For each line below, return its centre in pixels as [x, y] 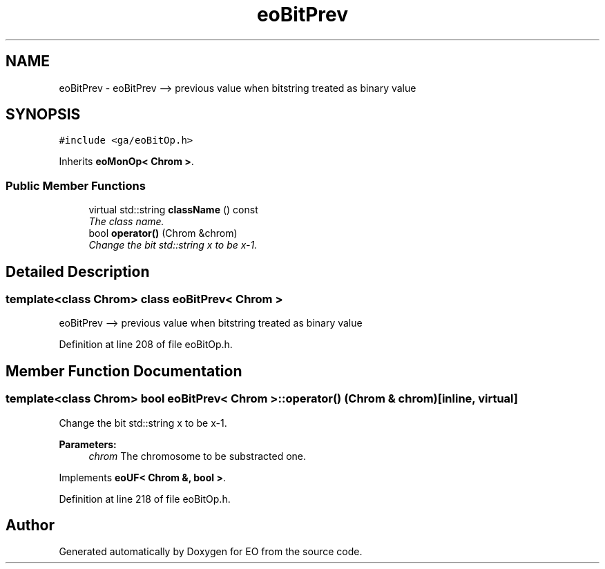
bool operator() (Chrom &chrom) [163, 233]
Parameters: [88, 444]
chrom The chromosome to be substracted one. [198, 456]
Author [30, 525]
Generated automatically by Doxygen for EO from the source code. [211, 552]
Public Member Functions [76, 185]
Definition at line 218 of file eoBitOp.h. [145, 499]
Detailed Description [78, 271]
